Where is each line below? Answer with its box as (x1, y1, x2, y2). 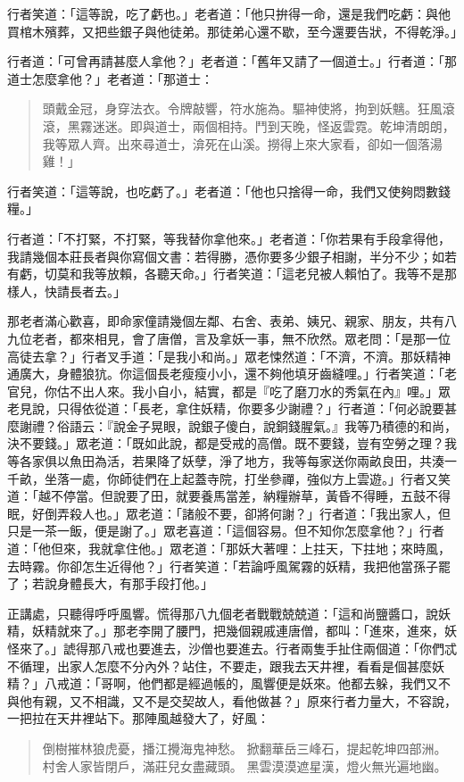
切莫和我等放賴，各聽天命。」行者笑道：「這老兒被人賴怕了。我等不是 (44, 264, 444, 283)
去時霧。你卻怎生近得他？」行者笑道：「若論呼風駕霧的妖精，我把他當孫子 (7, 556, 438, 575)
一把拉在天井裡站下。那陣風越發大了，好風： (7, 709, 269, 728)
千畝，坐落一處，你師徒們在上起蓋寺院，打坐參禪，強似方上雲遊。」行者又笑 (7, 469, 451, 487)
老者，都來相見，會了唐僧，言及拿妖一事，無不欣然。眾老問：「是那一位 (31, 329, 451, 347)
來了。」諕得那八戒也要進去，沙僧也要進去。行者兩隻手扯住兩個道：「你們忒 (19, 639, 457, 657)
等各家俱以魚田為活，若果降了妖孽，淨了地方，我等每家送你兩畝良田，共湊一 (7, 452, 457, 470)
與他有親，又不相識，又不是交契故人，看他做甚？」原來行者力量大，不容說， (7, 691, 457, 710)
